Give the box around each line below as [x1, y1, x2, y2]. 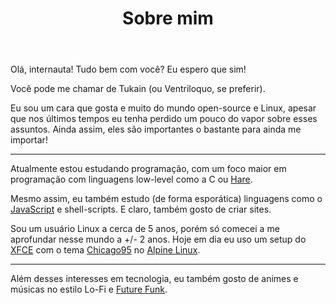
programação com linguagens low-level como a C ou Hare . [10, 173, 253, 186]
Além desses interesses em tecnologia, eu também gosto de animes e [10, 273, 299, 285]
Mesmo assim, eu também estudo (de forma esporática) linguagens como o [10, 193, 323, 205]
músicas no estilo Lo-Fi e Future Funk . [10, 283, 168, 296]
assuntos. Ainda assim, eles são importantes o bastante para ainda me [10, 123, 302, 136]
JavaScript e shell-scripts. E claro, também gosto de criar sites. [10, 203, 272, 216]
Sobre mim [122, 7, 214, 30]
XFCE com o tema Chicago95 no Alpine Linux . [10, 244, 201, 256]
